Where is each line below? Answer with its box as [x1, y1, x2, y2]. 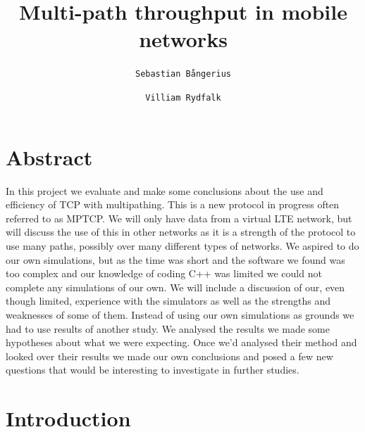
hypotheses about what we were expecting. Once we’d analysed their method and [6, 335, 357, 350]
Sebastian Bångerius [135, 69, 232, 80]
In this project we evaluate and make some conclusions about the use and [6, 183, 323, 198]
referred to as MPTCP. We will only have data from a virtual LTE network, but [6, 210, 352, 225]
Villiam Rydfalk [145, 92, 221, 103]
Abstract [6, 142, 93, 171]
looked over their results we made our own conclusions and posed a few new [6, 348, 333, 363]
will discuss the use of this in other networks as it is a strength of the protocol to [6, 224, 356, 239]
